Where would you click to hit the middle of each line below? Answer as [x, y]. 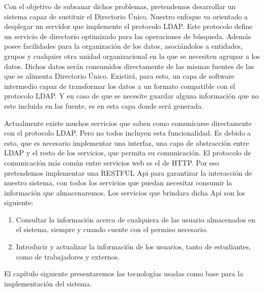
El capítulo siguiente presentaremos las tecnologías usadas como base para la [124, 273]
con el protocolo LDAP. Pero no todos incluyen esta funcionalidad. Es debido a [128, 133]
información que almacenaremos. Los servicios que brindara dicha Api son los [125, 192]
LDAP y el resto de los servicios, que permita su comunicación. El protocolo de [128, 153]
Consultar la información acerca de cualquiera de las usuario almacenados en [136, 219]
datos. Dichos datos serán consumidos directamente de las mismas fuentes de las [129, 66]
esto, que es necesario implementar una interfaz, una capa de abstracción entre [127, 142]
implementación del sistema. [48, 283]
